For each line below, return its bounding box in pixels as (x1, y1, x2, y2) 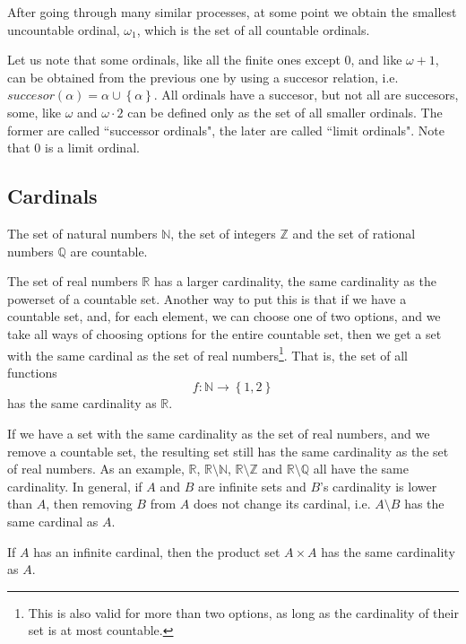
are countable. (70, 241, 148, 260)
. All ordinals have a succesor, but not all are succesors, (153, 85, 459, 104)
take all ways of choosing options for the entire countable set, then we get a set (7, 324, 442, 343)
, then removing (46, 494, 133, 513)
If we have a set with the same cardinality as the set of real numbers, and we (7, 423, 430, 442)
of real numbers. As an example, (7, 459, 185, 478)
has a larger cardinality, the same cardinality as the (153, 272, 436, 291)
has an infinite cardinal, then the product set (33, 542, 280, 561)
